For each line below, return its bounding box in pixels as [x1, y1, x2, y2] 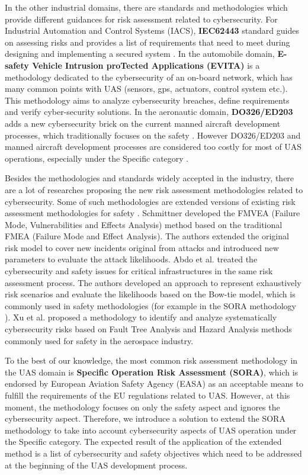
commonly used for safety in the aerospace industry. [5, 334, 194, 346]
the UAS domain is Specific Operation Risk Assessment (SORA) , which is [5, 365, 299, 378]
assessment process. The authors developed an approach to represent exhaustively [5, 276, 301, 288]
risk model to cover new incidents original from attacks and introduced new [5, 241, 279, 253]
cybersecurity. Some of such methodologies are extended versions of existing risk [5, 195, 296, 207]
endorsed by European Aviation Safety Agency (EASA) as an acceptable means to [5, 377, 303, 390]
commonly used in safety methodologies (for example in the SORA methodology [5, 299, 297, 312]
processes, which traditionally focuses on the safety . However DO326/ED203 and [5, 129, 301, 141]
